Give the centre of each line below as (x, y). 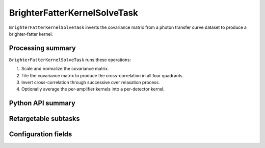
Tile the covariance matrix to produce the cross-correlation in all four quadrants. (103, 75)
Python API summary (42, 103)
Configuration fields (40, 134)
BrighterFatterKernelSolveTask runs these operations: (70, 60)
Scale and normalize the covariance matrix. (65, 69)
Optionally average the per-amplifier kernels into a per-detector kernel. (93, 89)
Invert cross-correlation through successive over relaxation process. (91, 83)
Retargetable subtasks (45, 119)
